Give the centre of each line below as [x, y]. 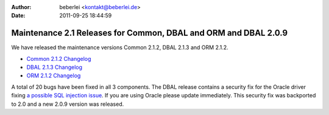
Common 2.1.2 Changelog [59, 58]
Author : [21, 7]
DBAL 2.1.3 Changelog [54, 68]
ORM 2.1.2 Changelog [54, 75]
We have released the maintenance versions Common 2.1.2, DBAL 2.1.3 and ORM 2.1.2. [120, 47]
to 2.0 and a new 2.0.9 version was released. [68, 104]
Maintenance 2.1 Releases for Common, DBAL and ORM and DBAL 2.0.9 [150, 33]
